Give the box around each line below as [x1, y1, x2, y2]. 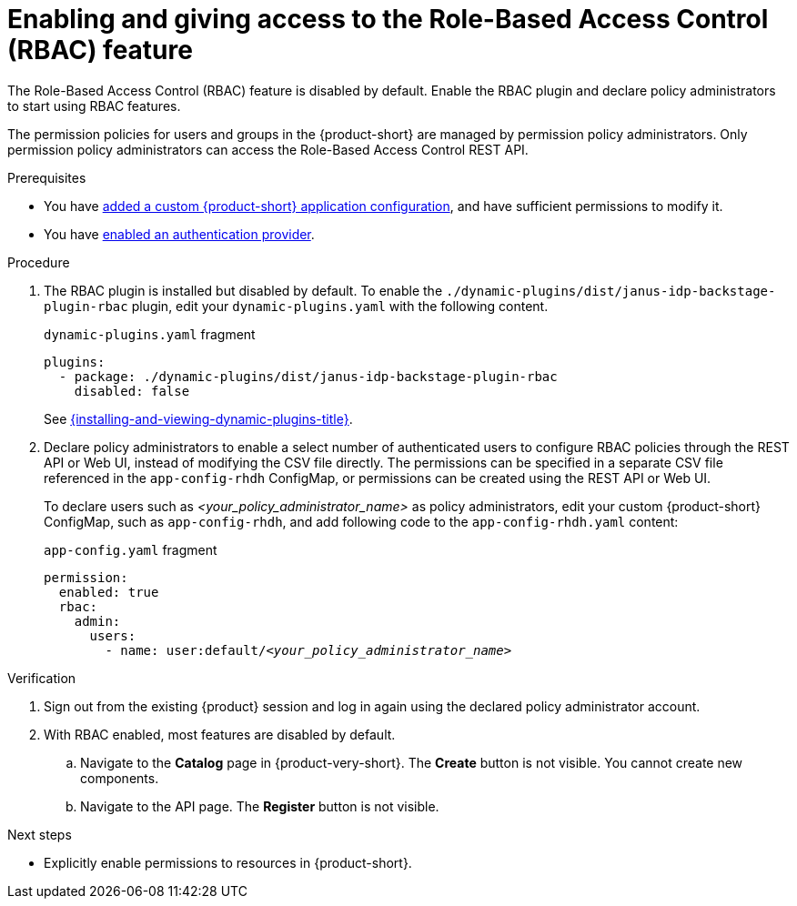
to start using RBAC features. [7, 97, 181, 114]
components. [80, 770, 159, 786]
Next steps [7, 826, 72, 842]
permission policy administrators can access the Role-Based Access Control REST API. [7, 141, 529, 157]
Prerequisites [7, 169, 86, 186]
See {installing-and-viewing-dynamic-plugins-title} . [44, 410, 353, 427]
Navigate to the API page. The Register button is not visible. [80, 798, 439, 814]
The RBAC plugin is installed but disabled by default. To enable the [44, 282, 443, 298]
